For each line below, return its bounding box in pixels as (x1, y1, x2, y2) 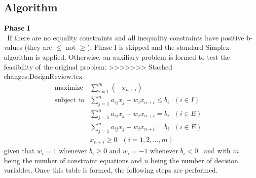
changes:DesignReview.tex (4, 71, 83, 81)
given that (4, 145, 35, 156)
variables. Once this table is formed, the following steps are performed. (4, 165, 218, 175)
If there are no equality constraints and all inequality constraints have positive (7, 32, 244, 42)
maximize (54, 84, 83, 91)
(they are (24, 42, 52, 52)
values (4, 42, 23, 52)
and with (204, 145, 231, 156)
